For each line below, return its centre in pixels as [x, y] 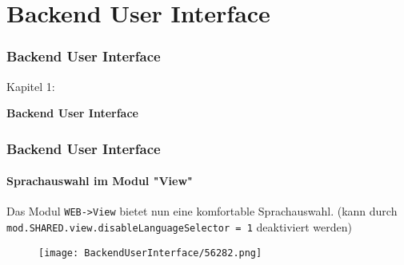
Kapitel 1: [31, 86]
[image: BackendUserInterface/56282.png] [150, 253]
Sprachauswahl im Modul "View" [100, 181]
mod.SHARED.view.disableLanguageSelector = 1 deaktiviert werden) [179, 227]
